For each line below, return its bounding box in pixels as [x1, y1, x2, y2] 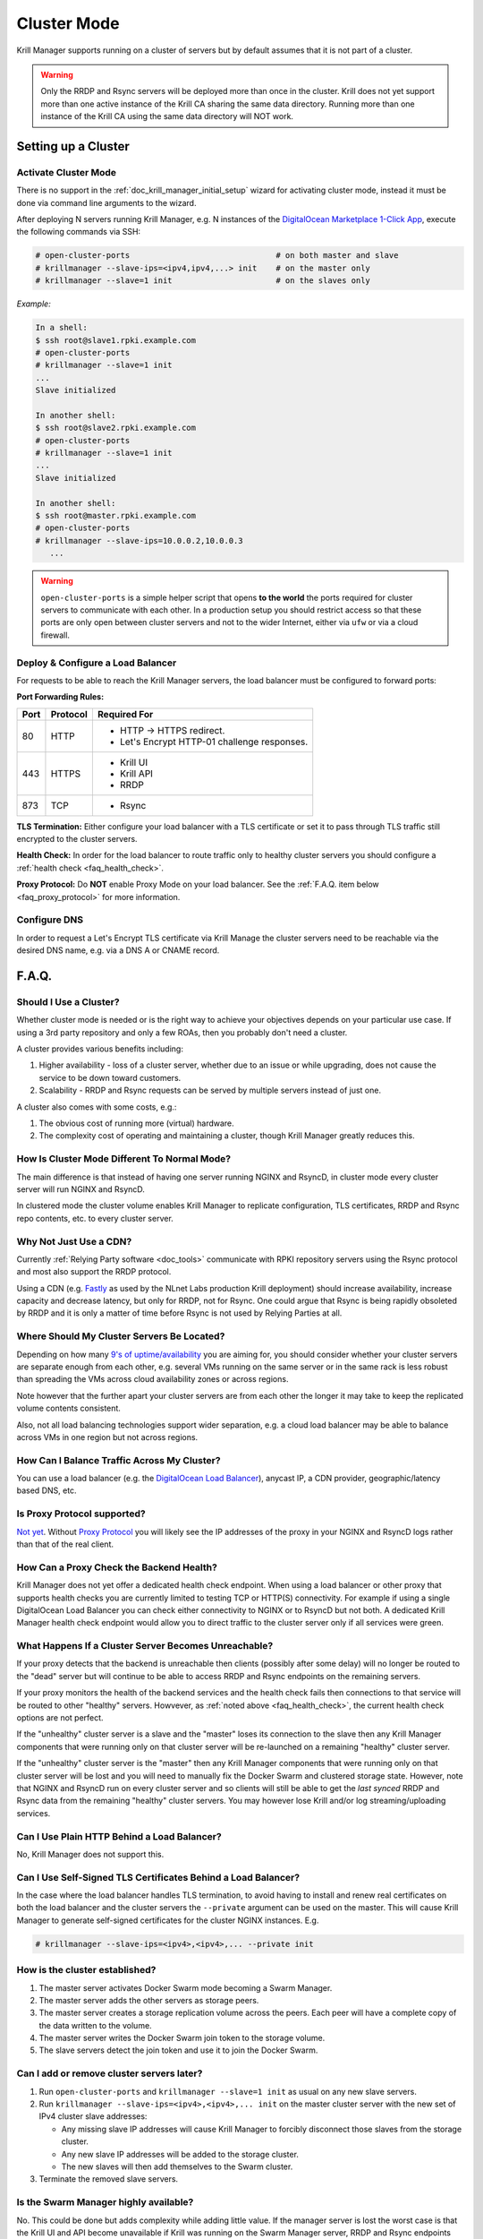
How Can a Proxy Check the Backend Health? [16, 1561, 218, 1574]
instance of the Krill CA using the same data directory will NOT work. [40, 111, 294, 122]
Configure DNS [16, 914, 84, 926]
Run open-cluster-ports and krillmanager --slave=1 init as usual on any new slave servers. [38, 2086, 418, 2097]
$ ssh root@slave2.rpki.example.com [35, 423, 197, 433]
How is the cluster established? [16, 1964, 157, 1977]
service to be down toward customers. [38, 1072, 182, 1083]
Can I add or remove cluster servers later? [16, 2067, 203, 2080]
